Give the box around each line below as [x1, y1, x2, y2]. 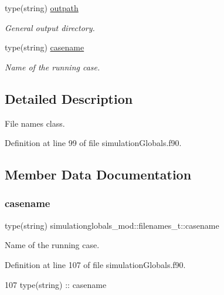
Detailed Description [5, 89, 133, 107]
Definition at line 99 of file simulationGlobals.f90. [5, 137, 182, 149]
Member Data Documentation [5, 165, 192, 184]
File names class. [5, 117, 65, 129]
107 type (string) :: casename [5, 278, 107, 290]
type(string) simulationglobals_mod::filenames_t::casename [5, 219, 219, 231]
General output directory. [5, 21, 95, 33]
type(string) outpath [5, 2, 79, 13]
